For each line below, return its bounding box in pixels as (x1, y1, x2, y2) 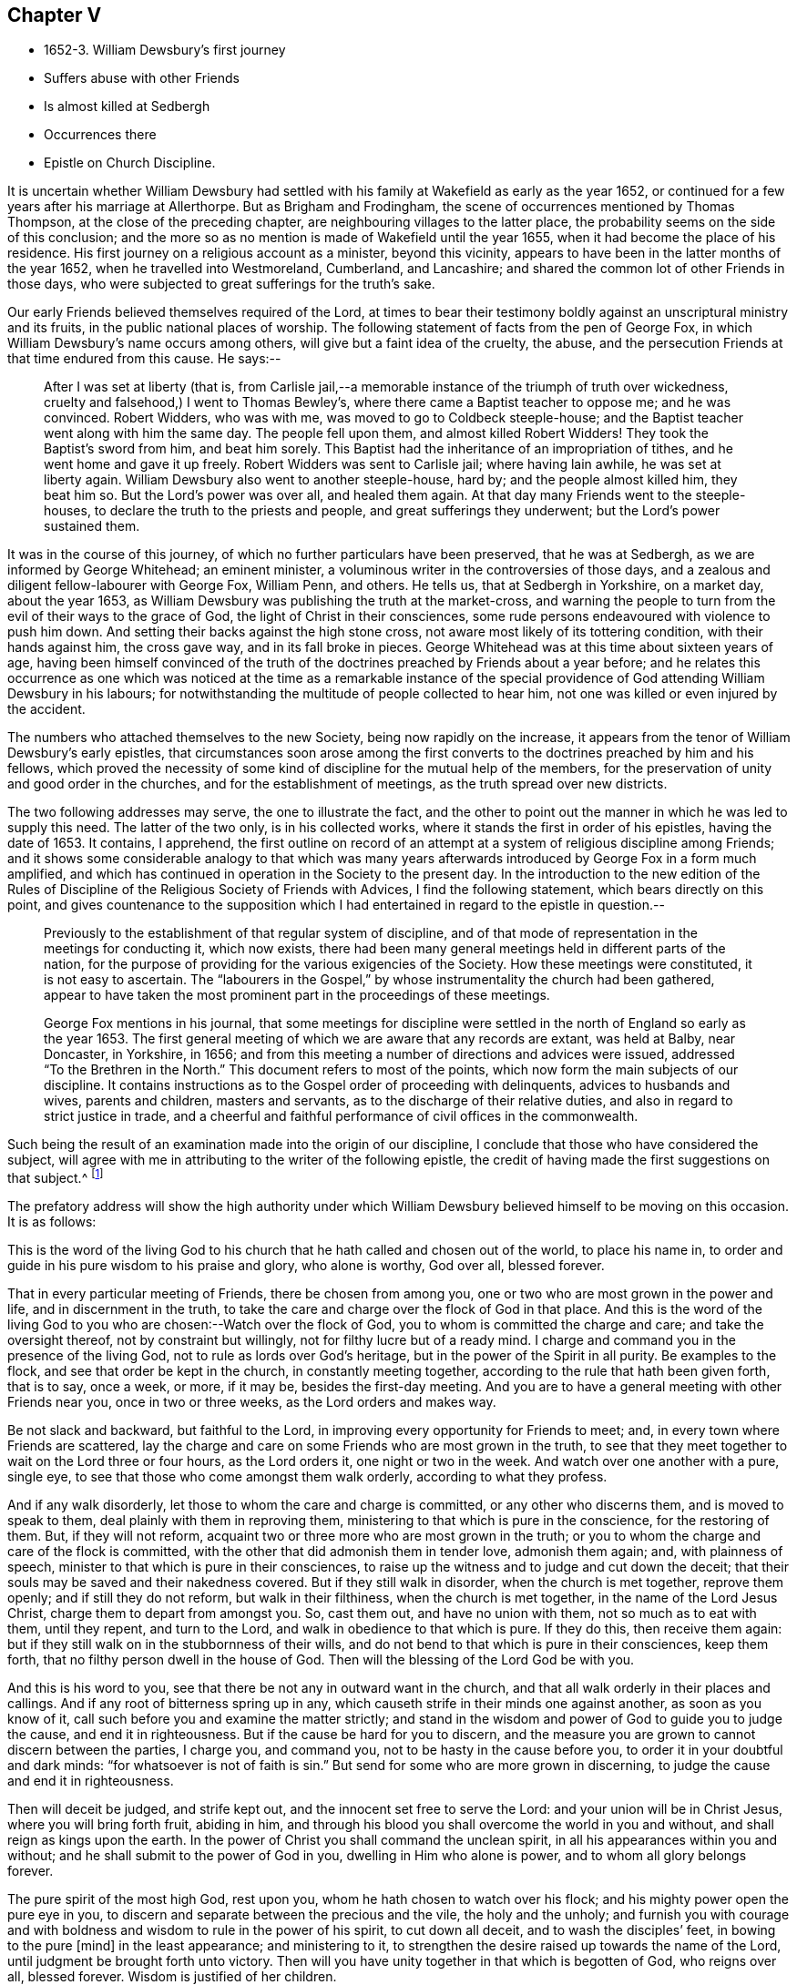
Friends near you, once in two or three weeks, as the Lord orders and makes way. (7, 1394, 496, 1410)
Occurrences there (44, 127, 157, 143)
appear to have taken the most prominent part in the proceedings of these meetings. (44, 987, 550, 1003)
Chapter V (7, 4, 102, 26)
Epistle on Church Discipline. (44, 155, 216, 171)
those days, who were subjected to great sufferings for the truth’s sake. (7, 276, 435, 292)
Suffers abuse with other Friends (44, 70, 240, 87)
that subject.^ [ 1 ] (7, 1167, 104, 1186)
